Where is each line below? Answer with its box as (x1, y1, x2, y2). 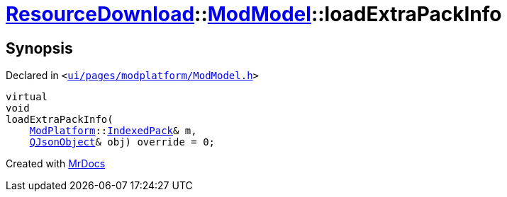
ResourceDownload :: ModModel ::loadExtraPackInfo (6, 2, 502, 26)
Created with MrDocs (6, 157, 106, 170)
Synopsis (6, 39, 73, 57)
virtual (6, 91, 48, 103)
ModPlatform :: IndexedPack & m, (29, 125, 197, 137)
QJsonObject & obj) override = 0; (29, 136, 216, 148)
